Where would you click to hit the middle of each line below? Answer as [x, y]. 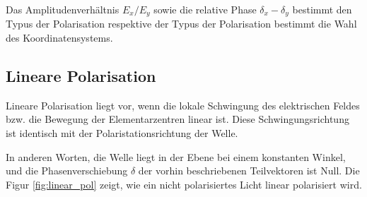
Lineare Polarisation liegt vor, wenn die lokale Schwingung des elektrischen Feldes [183, 105]
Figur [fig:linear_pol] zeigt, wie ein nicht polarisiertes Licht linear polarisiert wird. [184, 184]
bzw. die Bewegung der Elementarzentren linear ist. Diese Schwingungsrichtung [177, 119]
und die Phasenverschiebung [67, 171]
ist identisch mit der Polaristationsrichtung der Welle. [122, 133]
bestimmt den [322, 9]
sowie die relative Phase [205, 9]
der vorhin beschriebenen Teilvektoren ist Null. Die [249, 171]
